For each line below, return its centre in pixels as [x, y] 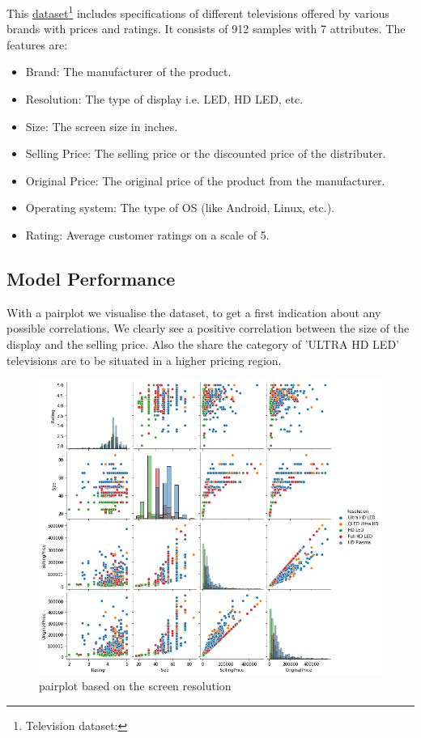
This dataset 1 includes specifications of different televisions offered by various [198, 12]
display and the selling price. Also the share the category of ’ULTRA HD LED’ [203, 344]
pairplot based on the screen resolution [135, 686]
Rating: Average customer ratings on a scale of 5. [147, 235]
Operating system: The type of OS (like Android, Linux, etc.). [180, 208]
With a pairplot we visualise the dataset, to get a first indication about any [194, 312]
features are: [37, 44]
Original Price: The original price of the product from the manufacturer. [205, 180]
